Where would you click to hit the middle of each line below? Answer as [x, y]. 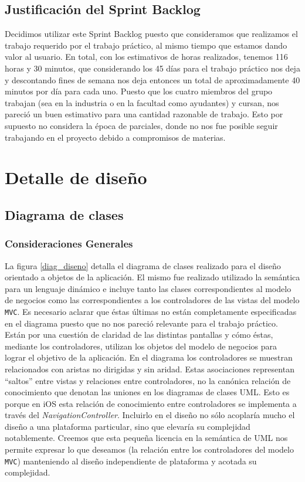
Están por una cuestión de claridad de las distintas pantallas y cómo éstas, [139, 335]
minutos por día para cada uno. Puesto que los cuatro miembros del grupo [139, 91]
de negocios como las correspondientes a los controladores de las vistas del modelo [152, 300]
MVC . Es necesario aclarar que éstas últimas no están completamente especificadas [151, 311]
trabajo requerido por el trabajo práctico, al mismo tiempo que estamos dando [146, 45]
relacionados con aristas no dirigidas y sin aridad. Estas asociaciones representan [150, 369]
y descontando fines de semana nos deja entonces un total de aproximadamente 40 [152, 79]
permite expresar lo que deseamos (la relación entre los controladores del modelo [149, 449]
